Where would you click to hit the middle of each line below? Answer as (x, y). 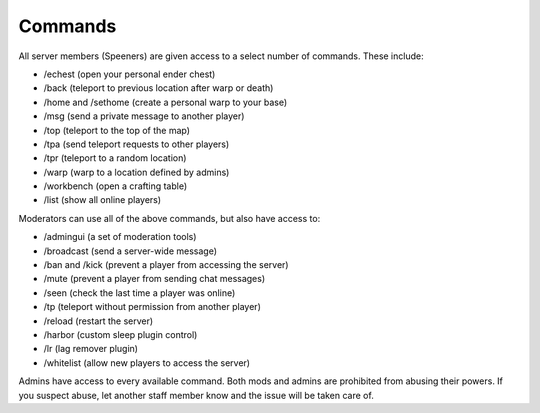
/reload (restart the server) (98, 321)
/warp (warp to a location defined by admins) (136, 172)
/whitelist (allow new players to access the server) (146, 362)
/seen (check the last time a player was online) (139, 292)
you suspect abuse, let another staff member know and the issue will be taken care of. (196, 395)
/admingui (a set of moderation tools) (120, 237)
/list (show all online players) (102, 200)
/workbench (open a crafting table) (115, 186)
